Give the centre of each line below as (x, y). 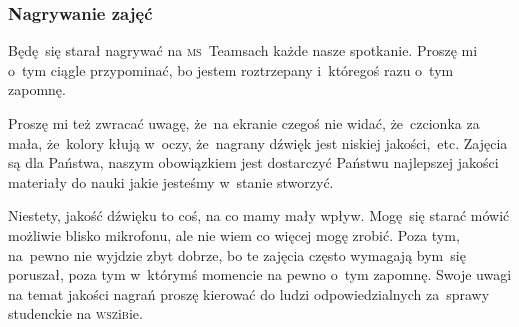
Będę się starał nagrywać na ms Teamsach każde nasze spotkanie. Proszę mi (243, 50)
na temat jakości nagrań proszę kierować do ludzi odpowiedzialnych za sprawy (249, 293)
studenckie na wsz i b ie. (75, 313)
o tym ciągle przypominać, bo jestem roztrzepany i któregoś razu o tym (231, 69)
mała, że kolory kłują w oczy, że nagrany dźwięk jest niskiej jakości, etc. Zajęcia (258, 142)
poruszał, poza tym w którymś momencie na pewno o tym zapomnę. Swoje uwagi (260, 274)
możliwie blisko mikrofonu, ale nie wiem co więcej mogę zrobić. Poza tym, (234, 234)
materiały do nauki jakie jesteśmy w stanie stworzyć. (171, 181)
